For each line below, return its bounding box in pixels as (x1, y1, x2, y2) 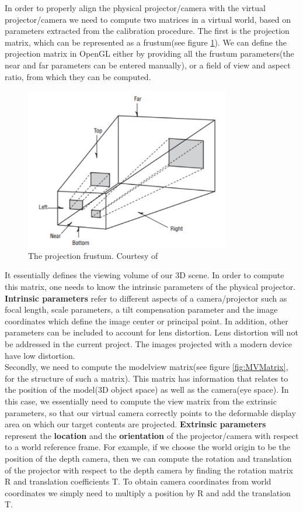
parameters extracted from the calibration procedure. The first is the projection (5, 25, 290, 37)
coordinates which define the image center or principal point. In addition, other (5, 314, 288, 327)
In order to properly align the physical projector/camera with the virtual (5, 2, 266, 13)
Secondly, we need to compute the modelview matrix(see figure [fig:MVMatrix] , (5, 361, 288, 373)
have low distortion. (5, 349, 75, 361)
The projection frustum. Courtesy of (28, 249, 158, 261)
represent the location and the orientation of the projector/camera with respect (5, 429, 299, 441)
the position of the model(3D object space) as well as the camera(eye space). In (5, 383, 289, 396)
